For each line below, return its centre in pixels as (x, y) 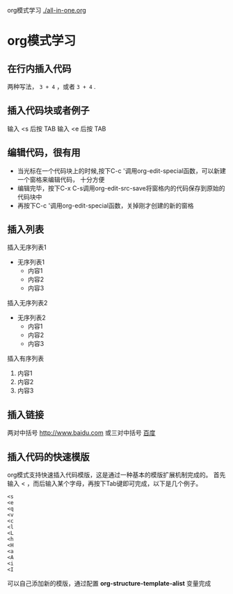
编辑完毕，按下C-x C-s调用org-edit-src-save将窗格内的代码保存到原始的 (121, 188)
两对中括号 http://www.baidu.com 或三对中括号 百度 (81, 433)
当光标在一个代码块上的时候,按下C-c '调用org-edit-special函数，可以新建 (121, 171)
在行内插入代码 (39, 68)
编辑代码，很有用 (44, 152)
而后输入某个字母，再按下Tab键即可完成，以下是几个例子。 (118, 484)
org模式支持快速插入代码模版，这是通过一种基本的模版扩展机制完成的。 (110, 475)
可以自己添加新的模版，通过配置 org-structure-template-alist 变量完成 (109, 584)
